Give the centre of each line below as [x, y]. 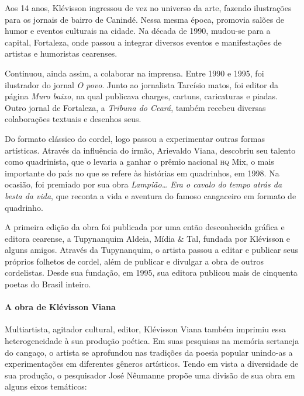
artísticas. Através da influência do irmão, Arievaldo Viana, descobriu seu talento [150, 150]
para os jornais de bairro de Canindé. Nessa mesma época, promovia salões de [144, 19]
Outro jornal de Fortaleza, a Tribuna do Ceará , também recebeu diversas [135, 107]
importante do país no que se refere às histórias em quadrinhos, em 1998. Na [142, 173]
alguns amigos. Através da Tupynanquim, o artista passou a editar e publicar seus [152, 250]
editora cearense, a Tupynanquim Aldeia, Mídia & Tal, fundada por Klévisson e [148, 238]
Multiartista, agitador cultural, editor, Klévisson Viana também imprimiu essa [145, 329]
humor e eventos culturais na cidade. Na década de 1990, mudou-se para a [138, 31]
